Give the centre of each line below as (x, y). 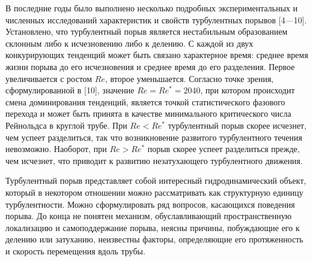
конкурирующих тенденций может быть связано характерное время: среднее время (157, 55)
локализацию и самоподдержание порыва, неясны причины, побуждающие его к (153, 227)
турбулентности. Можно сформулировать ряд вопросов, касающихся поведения (150, 204)
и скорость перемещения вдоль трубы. (75, 251)
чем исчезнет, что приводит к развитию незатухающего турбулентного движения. (154, 160)
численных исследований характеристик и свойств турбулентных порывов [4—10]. (156, 19)
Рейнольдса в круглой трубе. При (66, 125)
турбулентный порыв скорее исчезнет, (237, 125)
